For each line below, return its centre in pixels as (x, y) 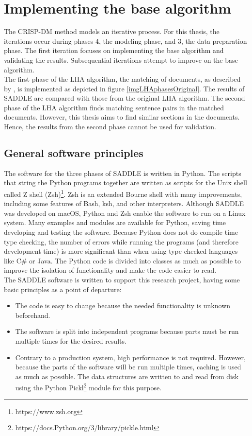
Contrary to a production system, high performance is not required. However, (130, 357)
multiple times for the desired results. (71, 341)
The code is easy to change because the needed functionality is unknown (123, 305)
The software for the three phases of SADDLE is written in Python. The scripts (123, 173)
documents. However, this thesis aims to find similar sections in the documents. (122, 117)
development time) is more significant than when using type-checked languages (121, 251)
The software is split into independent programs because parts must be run (127, 331)
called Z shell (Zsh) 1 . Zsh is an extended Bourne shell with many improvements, (123, 193)
